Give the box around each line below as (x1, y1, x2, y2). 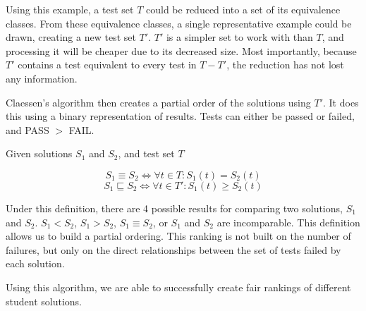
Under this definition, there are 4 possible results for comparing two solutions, (6, 200, 343, 215)
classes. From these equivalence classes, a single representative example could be (6, 16, 352, 30)
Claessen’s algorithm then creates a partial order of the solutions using (6, 94, 311, 109)
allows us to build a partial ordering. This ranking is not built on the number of (6, 228, 351, 243)
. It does (323, 94, 359, 109)
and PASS (6, 122, 49, 137)
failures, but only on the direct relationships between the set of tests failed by (6, 242, 341, 257)
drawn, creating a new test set (6, 30, 136, 44)
